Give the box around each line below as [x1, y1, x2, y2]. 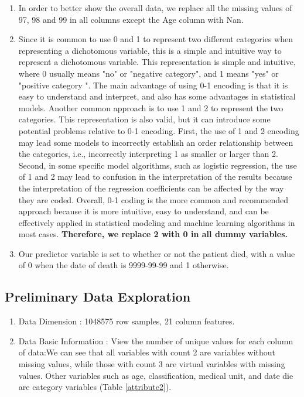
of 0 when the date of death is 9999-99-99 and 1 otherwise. [18, 259, 229, 271]
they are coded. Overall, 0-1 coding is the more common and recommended [18, 193, 289, 206]
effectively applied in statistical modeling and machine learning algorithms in [18, 216, 295, 228]
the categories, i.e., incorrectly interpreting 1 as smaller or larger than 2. [18, 148, 278, 160]
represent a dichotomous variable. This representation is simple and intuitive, [18, 56, 296, 68]
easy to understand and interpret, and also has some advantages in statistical [18, 90, 296, 102]
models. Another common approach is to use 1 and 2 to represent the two [18, 101, 283, 114]
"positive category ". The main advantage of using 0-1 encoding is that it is [18, 78, 288, 91]
